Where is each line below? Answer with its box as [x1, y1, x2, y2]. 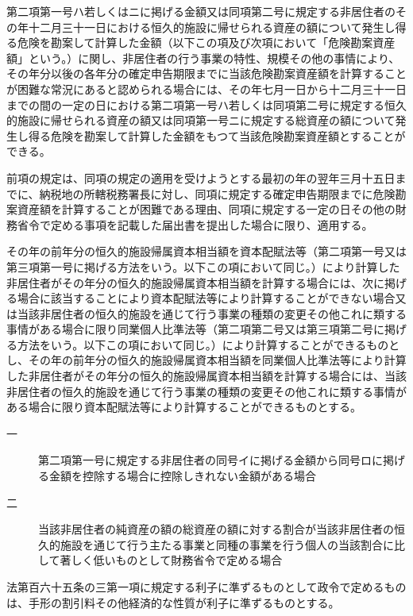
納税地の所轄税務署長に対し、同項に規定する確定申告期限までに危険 [39, 185, 396, 202]
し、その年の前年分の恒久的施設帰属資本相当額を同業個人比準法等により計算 [6, 352, 407, 368]
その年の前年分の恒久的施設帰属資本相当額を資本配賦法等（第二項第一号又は [6, 243, 407, 260]
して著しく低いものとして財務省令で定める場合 [38, 552, 283, 568]
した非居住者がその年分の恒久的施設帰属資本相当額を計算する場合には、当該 [6, 368, 407, 384]
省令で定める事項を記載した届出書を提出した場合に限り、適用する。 [17, 216, 373, 233]
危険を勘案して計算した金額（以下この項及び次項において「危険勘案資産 [17, 34, 396, 51]
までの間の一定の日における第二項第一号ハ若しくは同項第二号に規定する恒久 [6, 96, 407, 113]
